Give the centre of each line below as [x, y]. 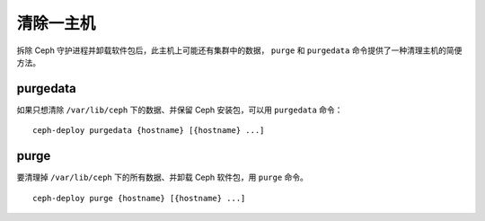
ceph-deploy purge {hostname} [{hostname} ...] [139, 198]
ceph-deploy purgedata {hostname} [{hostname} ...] [149, 131]
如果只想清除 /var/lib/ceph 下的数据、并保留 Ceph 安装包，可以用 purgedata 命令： [180, 110]
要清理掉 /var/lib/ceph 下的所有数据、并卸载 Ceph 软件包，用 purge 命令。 [163, 177]
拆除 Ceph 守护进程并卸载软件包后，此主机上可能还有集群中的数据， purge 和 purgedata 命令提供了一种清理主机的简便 [239, 50]
